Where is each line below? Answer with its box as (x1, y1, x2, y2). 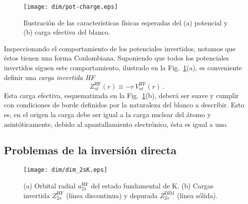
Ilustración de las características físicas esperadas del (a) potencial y (23, 17, 228, 27)
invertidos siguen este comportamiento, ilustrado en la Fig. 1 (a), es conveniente (4, 62, 242, 73)
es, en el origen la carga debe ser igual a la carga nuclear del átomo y (4, 109, 211, 119)
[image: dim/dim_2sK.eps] (23, 166, 107, 174)
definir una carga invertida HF (4, 72, 95, 82)
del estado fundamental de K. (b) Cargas (91, 180, 214, 190)
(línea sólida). (177, 190, 218, 200)
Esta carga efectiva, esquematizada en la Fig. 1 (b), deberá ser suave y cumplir (4, 90, 239, 100)
